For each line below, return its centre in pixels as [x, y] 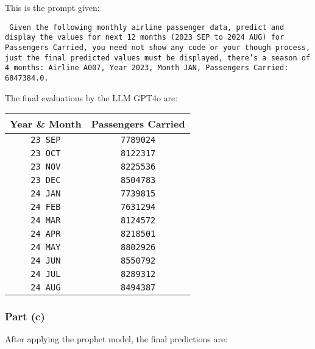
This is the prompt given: [52, 7]
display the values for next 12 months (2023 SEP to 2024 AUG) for [145, 38]
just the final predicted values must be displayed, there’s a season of [158, 58]
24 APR [46, 234]
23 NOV [46, 167]
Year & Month [46, 124]
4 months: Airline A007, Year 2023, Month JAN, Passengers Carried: [147, 68]
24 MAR [46, 221]
